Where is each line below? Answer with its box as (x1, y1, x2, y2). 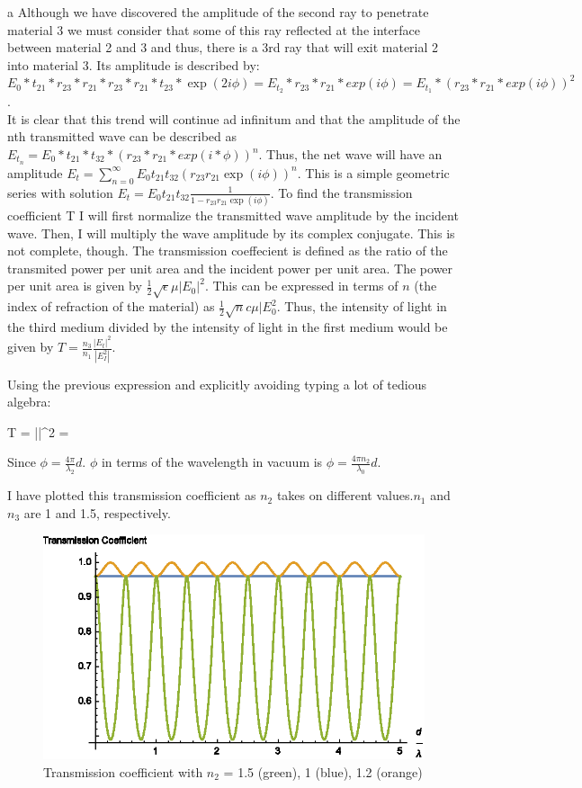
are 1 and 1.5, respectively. (23, 503, 171, 522)
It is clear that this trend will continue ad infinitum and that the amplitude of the (7, 109, 461, 128)
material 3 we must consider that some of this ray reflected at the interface (7, 20, 420, 39)
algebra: (7, 392, 51, 411)
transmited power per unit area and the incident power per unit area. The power (7, 258, 453, 277)
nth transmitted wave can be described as (7, 127, 237, 146)
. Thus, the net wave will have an (258, 145, 443, 164)
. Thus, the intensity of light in (276, 297, 447, 316)
